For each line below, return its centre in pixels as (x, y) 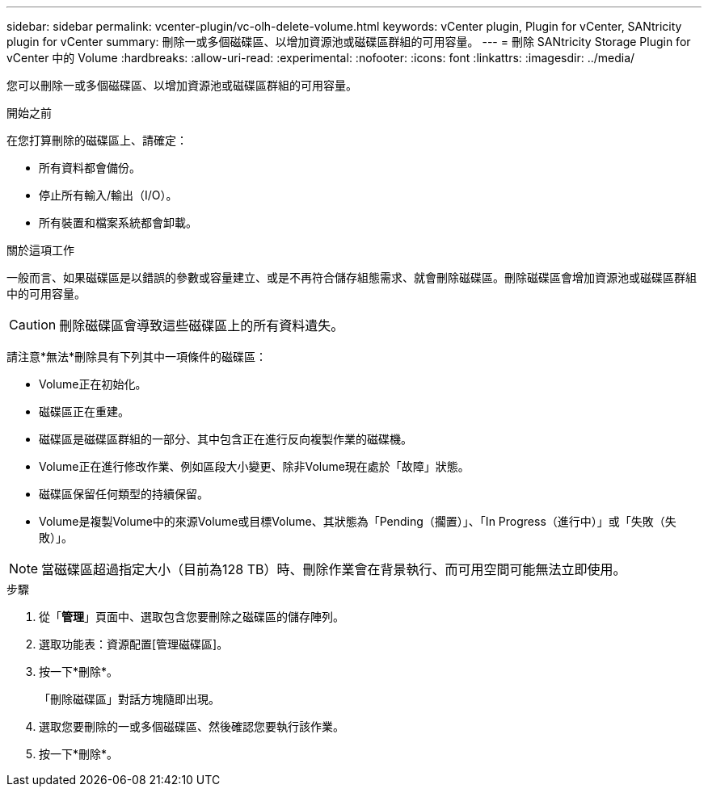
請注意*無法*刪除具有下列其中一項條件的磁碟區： (137, 357)
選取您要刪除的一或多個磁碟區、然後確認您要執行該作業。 (192, 726)
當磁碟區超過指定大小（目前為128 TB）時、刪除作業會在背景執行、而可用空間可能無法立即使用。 (334, 569)
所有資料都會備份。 (90, 168)
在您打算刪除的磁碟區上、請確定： (97, 140)
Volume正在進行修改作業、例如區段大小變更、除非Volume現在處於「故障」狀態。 (254, 466)
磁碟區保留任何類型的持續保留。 (124, 494)
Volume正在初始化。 (93, 384)
